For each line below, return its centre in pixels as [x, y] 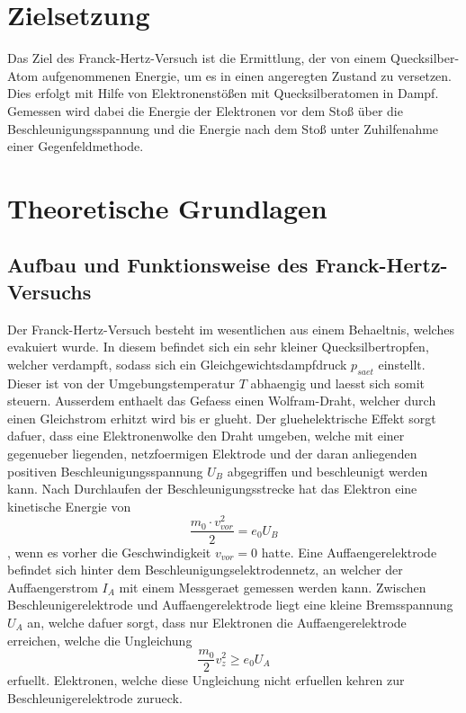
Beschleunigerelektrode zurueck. [95, 697]
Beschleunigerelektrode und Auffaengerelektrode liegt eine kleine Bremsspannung [230, 605]
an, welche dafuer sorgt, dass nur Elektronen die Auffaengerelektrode [217, 622]
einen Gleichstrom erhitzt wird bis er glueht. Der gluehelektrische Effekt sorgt [222, 418]
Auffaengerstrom [53, 587]
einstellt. [402, 364]
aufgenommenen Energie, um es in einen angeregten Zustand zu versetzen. [247, 75]
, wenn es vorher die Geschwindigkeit [109, 552]
